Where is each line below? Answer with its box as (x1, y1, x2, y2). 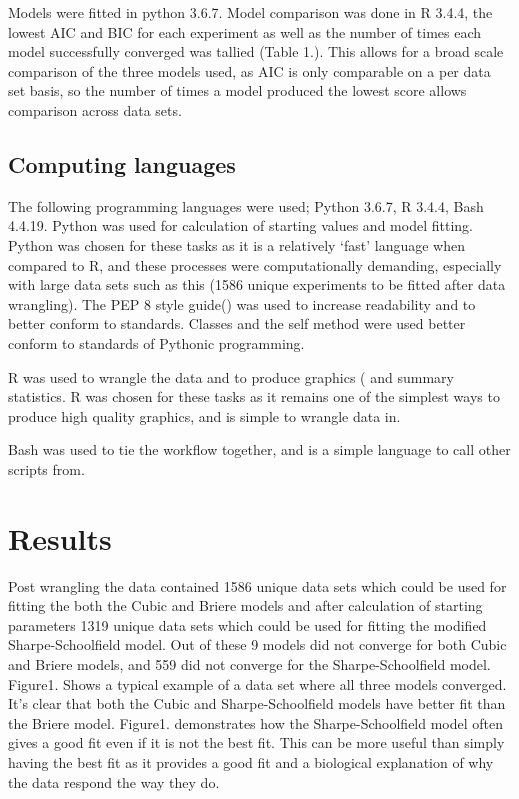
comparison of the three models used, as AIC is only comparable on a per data (8, 60, 491, 81)
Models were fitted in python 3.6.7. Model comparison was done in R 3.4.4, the (8, 2, 493, 22)
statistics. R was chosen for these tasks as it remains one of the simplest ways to (8, 386, 500, 407)
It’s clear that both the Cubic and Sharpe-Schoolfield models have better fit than (8, 693, 506, 714)
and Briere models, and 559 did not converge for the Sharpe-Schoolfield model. (8, 653, 491, 674)
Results (8, 517, 112, 558)
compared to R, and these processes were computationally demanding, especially (8, 254, 502, 275)
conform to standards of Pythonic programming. (8, 332, 305, 353)
